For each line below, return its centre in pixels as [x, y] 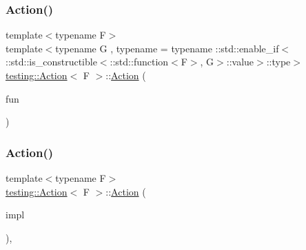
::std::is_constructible [51, 62]
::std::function [139, 62]
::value [240, 62]
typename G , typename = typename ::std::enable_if [167, 48]
